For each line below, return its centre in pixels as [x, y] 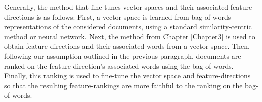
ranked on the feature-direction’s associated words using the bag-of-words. [119, 66]
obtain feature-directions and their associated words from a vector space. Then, [127, 46]
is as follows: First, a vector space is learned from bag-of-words [134, 16]
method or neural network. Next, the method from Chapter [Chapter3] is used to [130, 36]
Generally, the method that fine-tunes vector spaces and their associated [116, 7]
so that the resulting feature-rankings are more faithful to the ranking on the [123, 85]
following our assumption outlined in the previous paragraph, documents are [123, 56]
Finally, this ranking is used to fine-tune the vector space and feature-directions [127, 76]
